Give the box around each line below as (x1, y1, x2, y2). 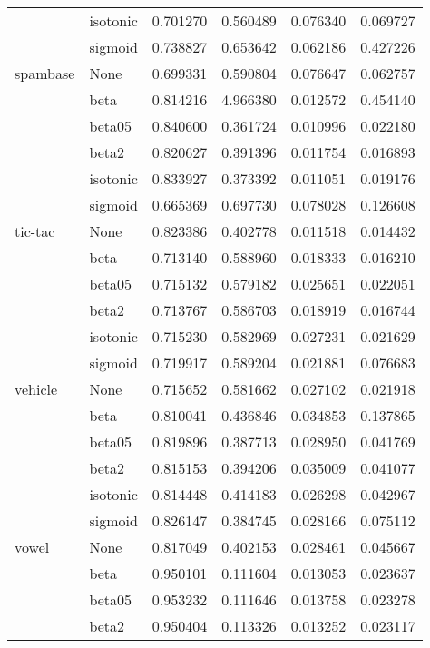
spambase (15, 63, 75, 83)
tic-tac (15, 221, 55, 241)
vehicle (15, 378, 58, 399)
